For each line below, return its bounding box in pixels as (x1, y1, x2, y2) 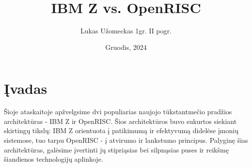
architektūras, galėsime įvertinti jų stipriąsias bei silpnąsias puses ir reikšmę (4, 144, 229, 154)
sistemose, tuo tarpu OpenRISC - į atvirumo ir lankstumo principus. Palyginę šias (4, 135, 248, 145)
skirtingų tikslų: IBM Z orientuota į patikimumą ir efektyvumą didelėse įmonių (4, 125, 238, 136)
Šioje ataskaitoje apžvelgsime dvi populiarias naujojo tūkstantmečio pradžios (4, 106, 232, 117)
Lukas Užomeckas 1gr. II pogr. (80, 26, 172, 36)
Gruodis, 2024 (105, 42, 147, 52)
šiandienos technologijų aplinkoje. (4, 154, 103, 164)
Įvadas (4, 78, 47, 98)
